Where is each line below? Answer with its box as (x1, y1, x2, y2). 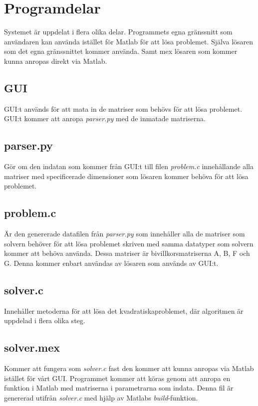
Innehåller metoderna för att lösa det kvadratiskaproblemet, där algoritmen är (4, 305, 244, 316)
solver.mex (4, 340, 60, 355)
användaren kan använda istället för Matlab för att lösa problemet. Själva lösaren (4, 36, 254, 46)
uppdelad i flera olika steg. (4, 315, 85, 326)
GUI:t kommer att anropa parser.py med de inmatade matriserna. (4, 113, 206, 124)
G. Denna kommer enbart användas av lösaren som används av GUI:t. (4, 257, 219, 268)
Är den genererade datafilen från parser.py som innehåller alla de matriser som (4, 228, 245, 239)
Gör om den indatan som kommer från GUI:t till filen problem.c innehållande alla (4, 161, 254, 172)
